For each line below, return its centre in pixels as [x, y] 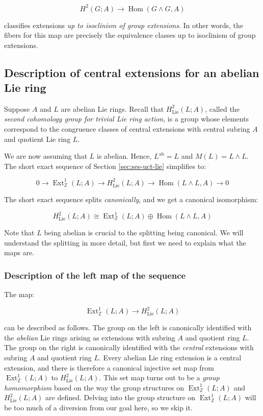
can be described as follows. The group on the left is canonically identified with [128, 327]
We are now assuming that [46, 156]
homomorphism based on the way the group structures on [94, 387]
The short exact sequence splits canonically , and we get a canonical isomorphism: [131, 199]
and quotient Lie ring [37, 139]
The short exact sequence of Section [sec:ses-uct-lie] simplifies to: [105, 166]
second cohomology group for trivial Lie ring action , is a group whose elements [127, 119]
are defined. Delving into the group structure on [121, 397]
